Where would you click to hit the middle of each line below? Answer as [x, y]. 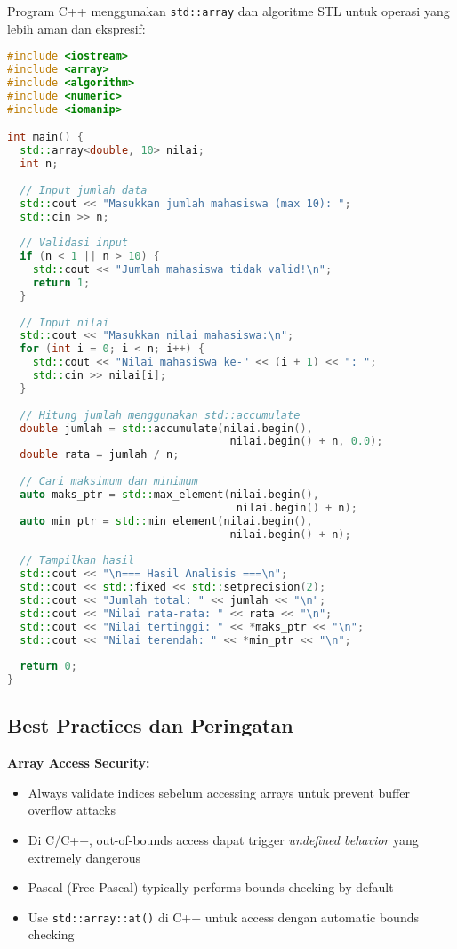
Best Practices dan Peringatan [150, 725]
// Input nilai [64, 322]
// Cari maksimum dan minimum [109, 482]
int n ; [39, 164]
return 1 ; [61, 282]
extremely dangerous [84, 857]
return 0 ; [48, 667]
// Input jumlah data [84, 190]
